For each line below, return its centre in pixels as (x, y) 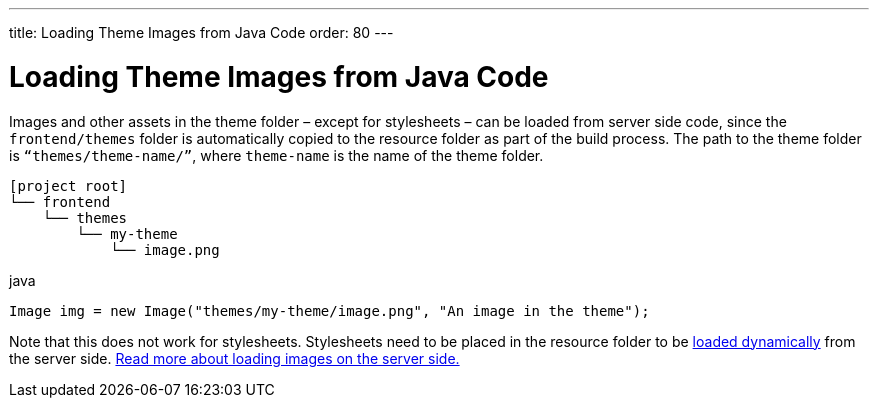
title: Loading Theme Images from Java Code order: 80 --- (201, 32)
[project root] (68, 185)
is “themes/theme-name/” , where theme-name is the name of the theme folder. (276, 155)
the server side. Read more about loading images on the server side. (234, 358)
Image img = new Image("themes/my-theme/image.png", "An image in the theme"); (329, 310)
